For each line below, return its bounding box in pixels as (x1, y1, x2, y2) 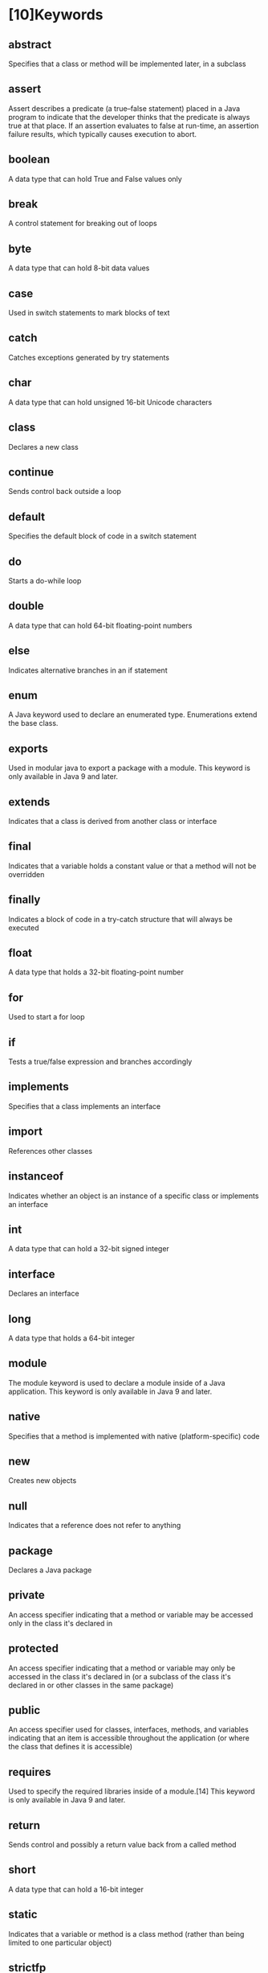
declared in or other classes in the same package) (8, 1680, 174, 1690)
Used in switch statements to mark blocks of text (8, 308, 170, 318)
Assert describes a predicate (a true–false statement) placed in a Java (8, 103, 241, 113)
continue (8, 465, 55, 479)
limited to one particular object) (8, 1938, 112, 1947)
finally (8, 893, 41, 907)
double (8, 599, 44, 613)
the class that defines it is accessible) (8, 1742, 133, 1752)
